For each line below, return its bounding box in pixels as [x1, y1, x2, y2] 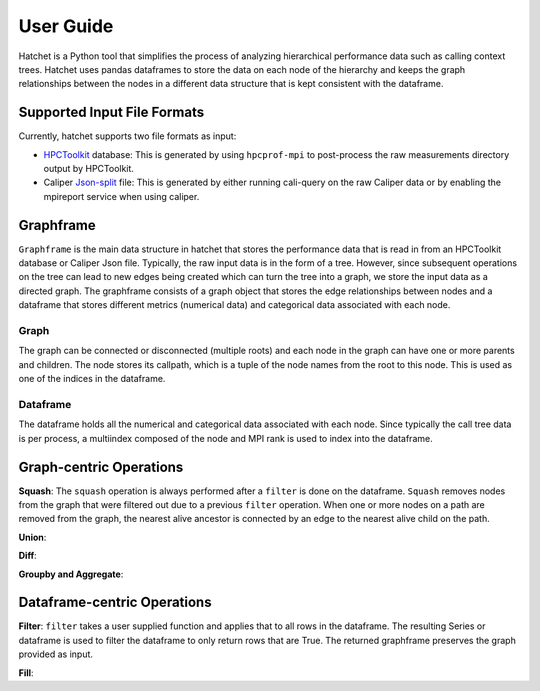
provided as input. [18, 648, 94, 660]
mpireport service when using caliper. [43, 190, 200, 202]
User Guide [18, 15, 114, 37]
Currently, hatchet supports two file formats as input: [18, 130, 237, 142]
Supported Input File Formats [18, 104, 205, 121]
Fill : [18, 666, 34, 679]
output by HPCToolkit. [43, 163, 135, 175]
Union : [18, 531, 47, 543]
